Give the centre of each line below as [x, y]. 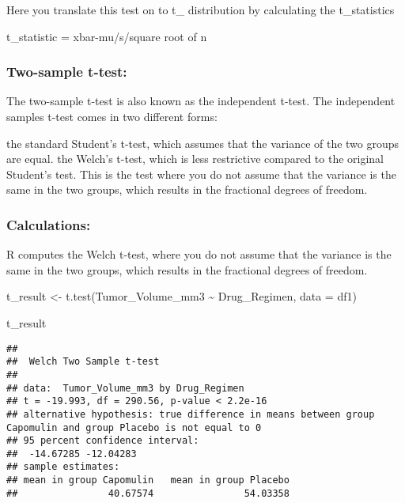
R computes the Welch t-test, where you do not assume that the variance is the [199, 254]
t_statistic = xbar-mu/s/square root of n [107, 36]
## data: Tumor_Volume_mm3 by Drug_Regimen [125, 388]
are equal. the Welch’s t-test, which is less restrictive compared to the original [195, 159]
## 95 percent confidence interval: [103, 441]
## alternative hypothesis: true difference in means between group [191, 414]
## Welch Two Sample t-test [83, 362]
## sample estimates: [63, 467]
